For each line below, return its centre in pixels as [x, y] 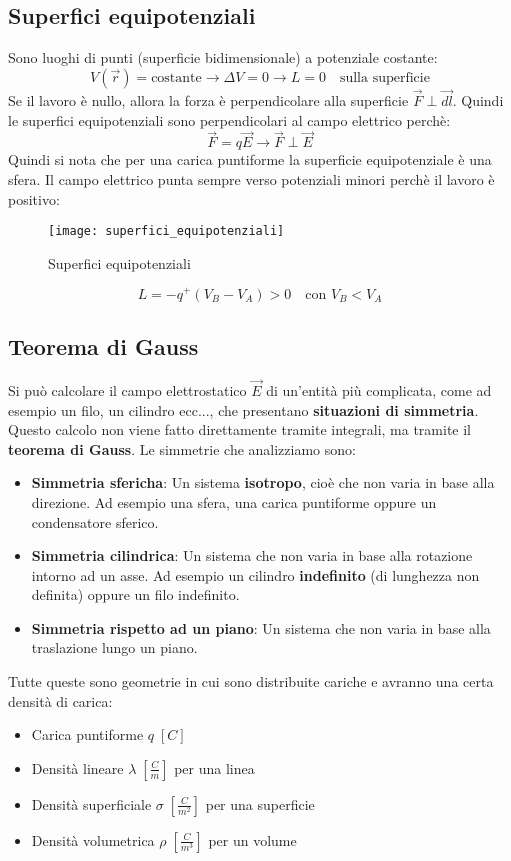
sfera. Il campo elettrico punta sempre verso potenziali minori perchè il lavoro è [251, 179]
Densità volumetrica [93, 839]
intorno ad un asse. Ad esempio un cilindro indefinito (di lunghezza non [255, 574]
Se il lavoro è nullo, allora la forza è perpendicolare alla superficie [208, 100]
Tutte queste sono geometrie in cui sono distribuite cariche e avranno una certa [251, 681]
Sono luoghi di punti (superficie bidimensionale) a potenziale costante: [223, 57]
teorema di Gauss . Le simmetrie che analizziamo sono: [182, 448]
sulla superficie [384, 77]
